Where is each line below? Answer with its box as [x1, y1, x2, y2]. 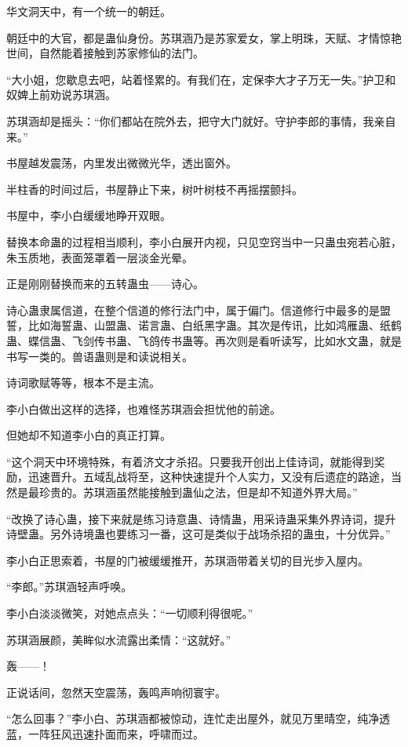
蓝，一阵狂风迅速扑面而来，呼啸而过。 [6, 726, 204, 742]
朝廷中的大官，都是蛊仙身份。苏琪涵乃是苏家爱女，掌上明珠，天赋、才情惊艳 [6, 29, 402, 46]
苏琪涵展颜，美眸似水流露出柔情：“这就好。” [6, 631, 231, 647]
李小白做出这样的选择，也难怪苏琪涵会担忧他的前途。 [6, 400, 281, 417]
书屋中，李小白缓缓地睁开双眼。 [6, 207, 171, 224]
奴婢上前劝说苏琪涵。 [6, 86, 116, 103]
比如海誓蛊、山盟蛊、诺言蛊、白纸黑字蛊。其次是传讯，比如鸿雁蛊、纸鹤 [27, 317, 402, 333]
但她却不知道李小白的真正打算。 [6, 427, 171, 443]
